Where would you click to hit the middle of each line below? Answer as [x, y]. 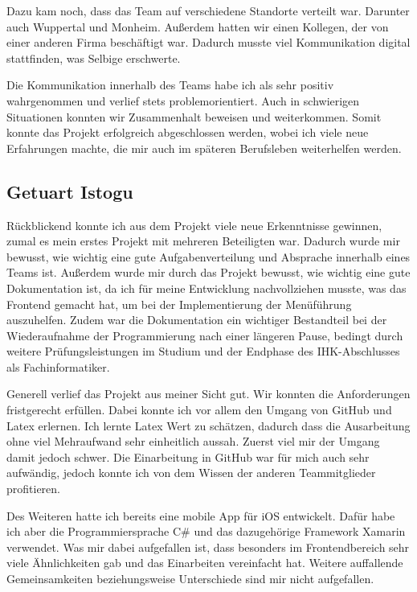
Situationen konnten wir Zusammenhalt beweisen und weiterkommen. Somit [194, 116]
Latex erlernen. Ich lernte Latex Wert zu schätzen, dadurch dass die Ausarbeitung [208, 425]
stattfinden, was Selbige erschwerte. [94, 58]
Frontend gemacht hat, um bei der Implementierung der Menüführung [179, 304]
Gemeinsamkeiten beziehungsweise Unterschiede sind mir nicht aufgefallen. [190, 579]
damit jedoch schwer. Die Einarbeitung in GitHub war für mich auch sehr [188, 456]
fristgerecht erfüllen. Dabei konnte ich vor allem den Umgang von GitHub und [199, 410]
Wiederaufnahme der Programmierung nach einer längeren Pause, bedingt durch [205, 335]
